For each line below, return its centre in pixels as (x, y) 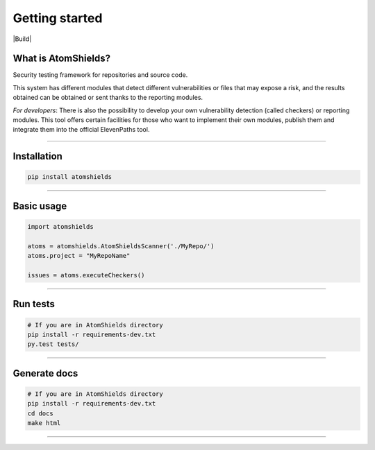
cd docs (40, 413)
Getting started (58, 18)
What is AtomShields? (62, 59)
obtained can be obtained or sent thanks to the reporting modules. (108, 98)
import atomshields (60, 226)
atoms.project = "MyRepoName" (79, 256)
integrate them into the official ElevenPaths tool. (81, 130)
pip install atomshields (70, 177)
